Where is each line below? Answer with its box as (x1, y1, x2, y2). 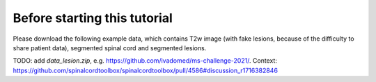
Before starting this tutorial (13, 10, 173, 25)
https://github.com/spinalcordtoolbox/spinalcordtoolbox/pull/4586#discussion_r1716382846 (13, 66, 279, 74)
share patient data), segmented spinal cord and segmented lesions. (13, 43, 207, 52)
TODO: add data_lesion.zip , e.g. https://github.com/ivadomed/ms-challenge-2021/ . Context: (13, 57, 278, 65)
